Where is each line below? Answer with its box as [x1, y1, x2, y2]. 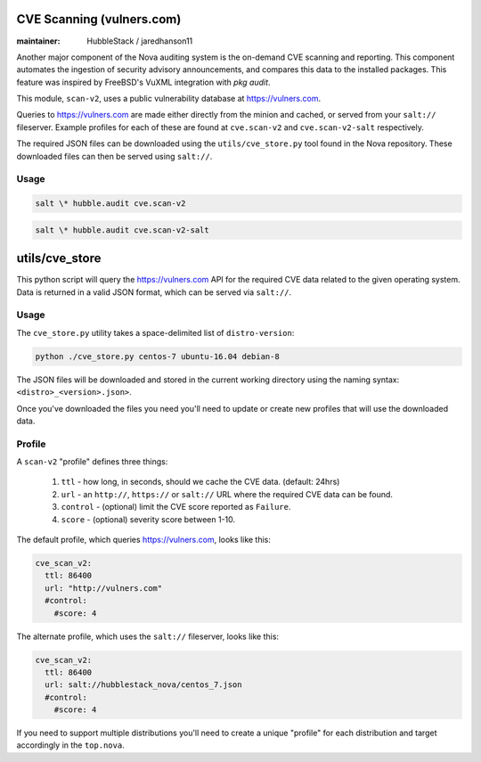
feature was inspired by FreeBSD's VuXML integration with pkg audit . [16, 77, 271, 87]
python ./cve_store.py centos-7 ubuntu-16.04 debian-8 [35, 351, 280, 361]
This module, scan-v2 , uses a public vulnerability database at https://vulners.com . [16, 94, 321, 104]
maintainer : [16, 36, 61, 46]
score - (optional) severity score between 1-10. [61, 513, 236, 525]
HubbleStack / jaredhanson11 [86, 36, 193, 46]
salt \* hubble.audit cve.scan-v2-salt [35, 225, 209, 235]
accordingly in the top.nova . [16, 740, 125, 750]
